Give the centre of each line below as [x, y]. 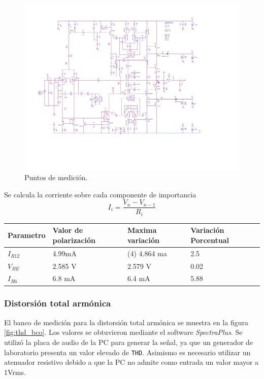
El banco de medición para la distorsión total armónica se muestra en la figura [126, 322]
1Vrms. [15, 372]
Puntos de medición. [56, 177]
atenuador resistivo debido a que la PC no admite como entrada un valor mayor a [131, 362]
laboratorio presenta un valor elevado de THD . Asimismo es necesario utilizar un [127, 352]
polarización [74, 240]
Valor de [68, 230]
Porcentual [210, 240]
